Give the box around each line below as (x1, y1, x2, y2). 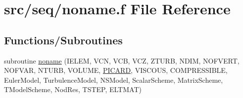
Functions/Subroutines (4, 32, 123, 47)
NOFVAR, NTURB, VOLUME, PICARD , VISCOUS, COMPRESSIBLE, (4, 65, 228, 75)
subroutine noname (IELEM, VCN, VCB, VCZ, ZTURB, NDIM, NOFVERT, (4, 55, 240, 65)
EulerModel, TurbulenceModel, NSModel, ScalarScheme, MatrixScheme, (4, 74, 223, 85)
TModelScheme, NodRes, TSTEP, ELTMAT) (4, 84, 142, 95)
